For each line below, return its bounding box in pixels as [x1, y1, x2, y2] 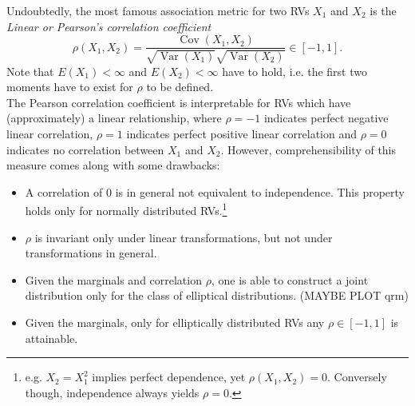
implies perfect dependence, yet [92, 368, 246, 385]
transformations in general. [25, 245, 157, 261]
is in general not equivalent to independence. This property [115, 183, 405, 200]
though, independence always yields [25, 384, 200, 400]
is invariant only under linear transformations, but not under [34, 229, 333, 245]
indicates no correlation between [6, 141, 164, 157]
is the [370, 2, 397, 18]
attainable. [25, 329, 78, 346]
